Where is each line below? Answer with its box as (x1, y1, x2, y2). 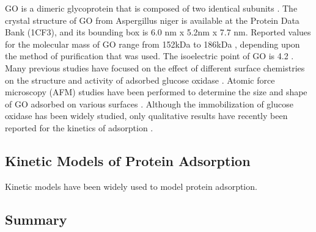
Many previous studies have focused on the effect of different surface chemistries (5, 61, 305, 74)
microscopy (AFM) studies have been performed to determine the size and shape (5, 85, 307, 98)
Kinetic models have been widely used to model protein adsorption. (5, 179, 257, 192)
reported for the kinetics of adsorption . (5, 121, 153, 134)
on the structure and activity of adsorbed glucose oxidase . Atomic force (5, 73, 275, 86)
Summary (5, 209, 67, 228)
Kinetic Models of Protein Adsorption (5, 151, 251, 170)
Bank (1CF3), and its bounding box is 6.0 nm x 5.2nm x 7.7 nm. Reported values (5, 26, 311, 38)
